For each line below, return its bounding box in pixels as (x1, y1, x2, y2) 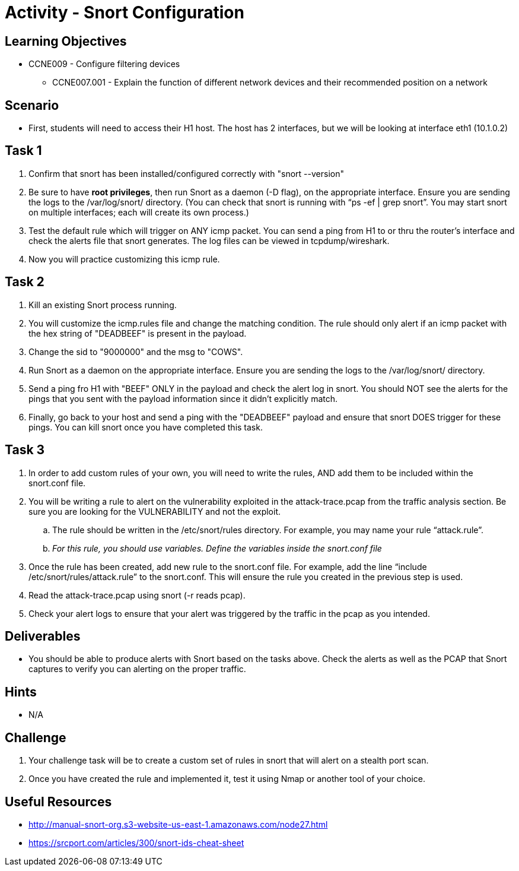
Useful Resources (5, 794, 112, 809)
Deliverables (5, 628, 81, 644)
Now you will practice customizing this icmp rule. (28, 254, 220, 264)
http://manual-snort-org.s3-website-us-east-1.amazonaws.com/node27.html (28, 819, 328, 829)
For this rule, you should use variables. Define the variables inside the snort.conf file (52, 543, 382, 553)
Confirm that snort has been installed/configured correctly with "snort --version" (28, 168, 344, 179)
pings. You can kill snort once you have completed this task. (28, 422, 263, 432)
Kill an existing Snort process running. (28, 299, 177, 310)
